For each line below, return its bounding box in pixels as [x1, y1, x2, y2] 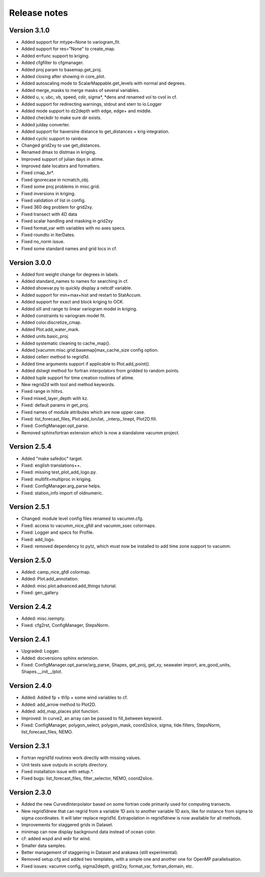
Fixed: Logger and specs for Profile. [21, 529, 94, 536]
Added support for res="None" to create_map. [21, 46, 115, 52]
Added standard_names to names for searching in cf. [21, 278, 129, 284]
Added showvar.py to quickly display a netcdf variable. [21, 285, 132, 291]
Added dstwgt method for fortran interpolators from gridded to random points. [21, 368, 180, 374]
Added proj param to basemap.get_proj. [21, 66, 102, 72]
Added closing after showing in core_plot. [21, 74, 106, 80]
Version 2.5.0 [9, 556, 52, 564]
